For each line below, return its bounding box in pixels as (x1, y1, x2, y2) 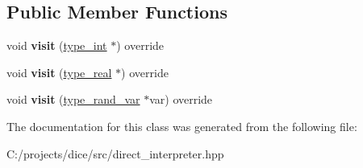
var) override (149, 91, 213, 108)
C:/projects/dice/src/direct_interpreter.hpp (6, 145, 224, 162)
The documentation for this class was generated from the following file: (6, 117, 357, 134)
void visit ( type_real (6, 64, 112, 80)
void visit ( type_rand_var (6, 91, 140, 108)
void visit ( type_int (6, 37, 107, 54)
